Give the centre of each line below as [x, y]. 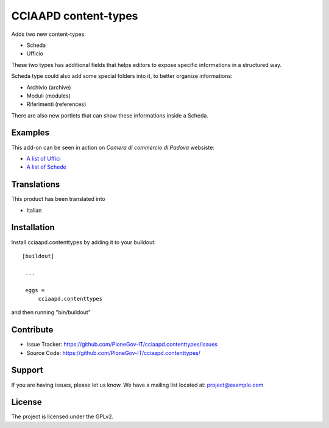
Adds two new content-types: [49, 34]
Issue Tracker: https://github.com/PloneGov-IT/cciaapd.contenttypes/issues [122, 345]
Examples [30, 133]
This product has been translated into [58, 199]
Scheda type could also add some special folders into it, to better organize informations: [122, 76]
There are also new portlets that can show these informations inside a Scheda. [110, 115]
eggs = [35, 290]
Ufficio [35, 54]
